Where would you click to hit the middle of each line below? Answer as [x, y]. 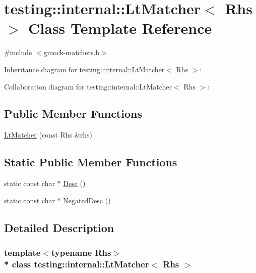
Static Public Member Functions [91, 162]
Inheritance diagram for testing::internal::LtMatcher [84, 69]
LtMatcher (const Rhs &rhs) [48, 135]
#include [18, 52]
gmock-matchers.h [72, 52]
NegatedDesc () [87, 200]
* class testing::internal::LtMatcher [77, 264]
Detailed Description [59, 227]
